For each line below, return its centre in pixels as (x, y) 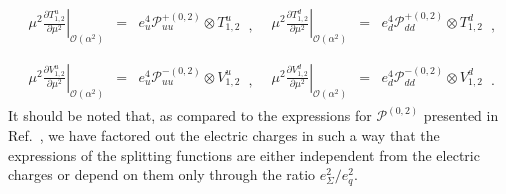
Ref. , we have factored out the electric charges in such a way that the (224, 134)
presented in (461, 115)
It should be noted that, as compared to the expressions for (190, 115)
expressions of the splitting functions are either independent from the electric (244, 154)
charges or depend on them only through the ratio (162, 174)
